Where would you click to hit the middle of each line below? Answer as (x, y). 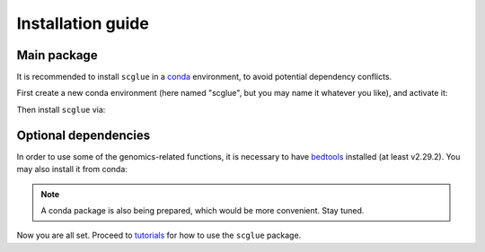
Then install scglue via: (61, 109)
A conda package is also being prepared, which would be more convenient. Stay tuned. (203, 210)
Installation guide (83, 23)
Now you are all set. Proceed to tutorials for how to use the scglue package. (159, 235)
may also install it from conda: (72, 169)
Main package (57, 55)
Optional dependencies (84, 135)
